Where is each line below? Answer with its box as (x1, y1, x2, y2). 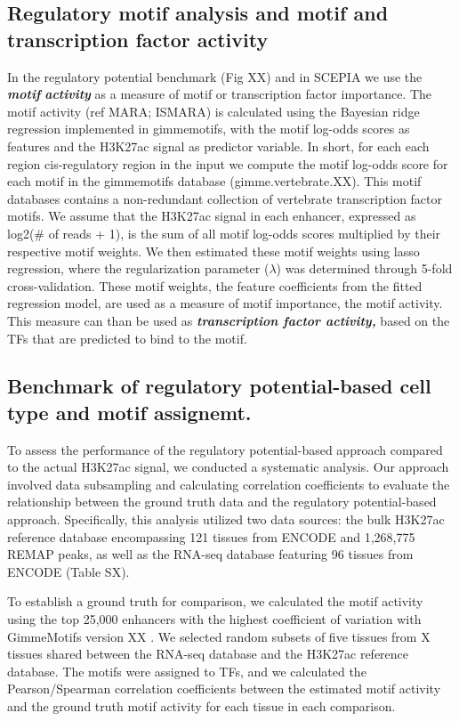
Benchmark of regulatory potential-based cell (7, 372, 431, 400)
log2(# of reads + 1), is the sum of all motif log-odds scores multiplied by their (7, 223, 441, 242)
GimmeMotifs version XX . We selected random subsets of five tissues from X (7, 627, 431, 645)
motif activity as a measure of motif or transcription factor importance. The (7, 85, 432, 103)
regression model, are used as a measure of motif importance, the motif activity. (7, 294, 443, 312)
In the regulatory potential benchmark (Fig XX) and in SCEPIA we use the (7, 67, 423, 85)
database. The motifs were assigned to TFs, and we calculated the (7, 661, 366, 680)
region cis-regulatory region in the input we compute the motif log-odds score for (7, 154, 448, 173)
